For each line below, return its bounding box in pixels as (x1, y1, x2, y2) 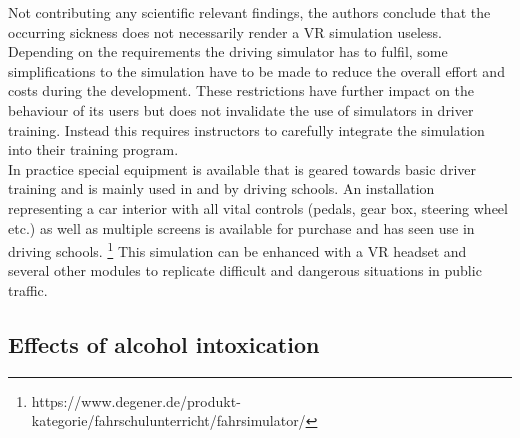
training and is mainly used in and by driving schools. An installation (8, 178, 435, 199)
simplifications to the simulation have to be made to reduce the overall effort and (8, 60, 505, 81)
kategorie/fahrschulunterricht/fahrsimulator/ (31, 410, 306, 431)
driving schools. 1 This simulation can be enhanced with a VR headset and (8, 238, 467, 261)
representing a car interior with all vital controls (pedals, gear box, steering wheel (8, 197, 508, 218)
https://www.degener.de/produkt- (31, 390, 241, 411)
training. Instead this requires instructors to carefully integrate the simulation (8, 119, 485, 140)
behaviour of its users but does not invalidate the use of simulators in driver (8, 99, 474, 120)
